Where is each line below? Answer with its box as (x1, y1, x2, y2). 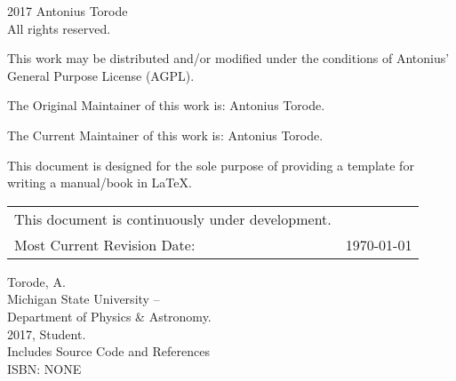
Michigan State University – (7, 290, 160, 308)
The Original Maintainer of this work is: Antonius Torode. (7, 96, 325, 115)
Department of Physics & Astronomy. (7, 306, 212, 325)
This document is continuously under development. (14, 208, 332, 229)
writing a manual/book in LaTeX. (7, 173, 192, 192)
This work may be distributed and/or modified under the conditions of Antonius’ (7, 49, 450, 67)
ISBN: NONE (7, 359, 82, 377)
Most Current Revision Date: (14, 234, 196, 255)
